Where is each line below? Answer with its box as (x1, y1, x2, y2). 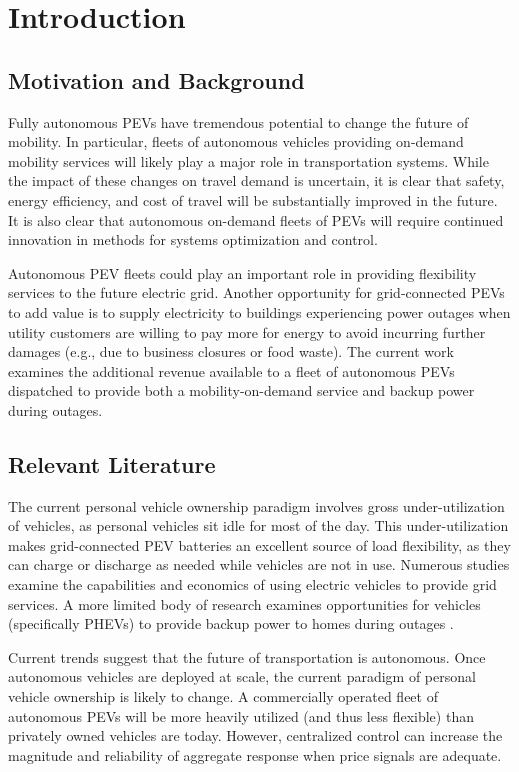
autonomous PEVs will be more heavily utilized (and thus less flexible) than (8, 705, 474, 726)
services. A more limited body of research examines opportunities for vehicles (8, 593, 481, 614)
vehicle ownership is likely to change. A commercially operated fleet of (8, 686, 438, 707)
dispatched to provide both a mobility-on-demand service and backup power (8, 380, 475, 401)
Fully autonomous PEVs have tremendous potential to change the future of (8, 111, 469, 132)
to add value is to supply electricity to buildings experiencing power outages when (8, 301, 511, 322)
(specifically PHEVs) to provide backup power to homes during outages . (8, 613, 454, 634)
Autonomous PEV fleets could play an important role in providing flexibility (8, 262, 477, 283)
